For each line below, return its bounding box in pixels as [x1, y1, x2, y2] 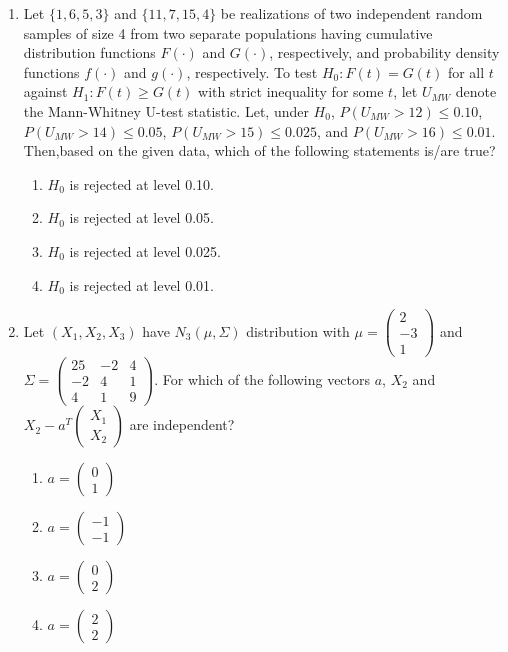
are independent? [129, 414, 235, 435]
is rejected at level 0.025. [69, 240, 221, 261]
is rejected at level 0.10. [69, 173, 214, 194]
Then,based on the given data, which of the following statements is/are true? [23, 140, 496, 161]
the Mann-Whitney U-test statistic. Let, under [23, 100, 309, 121]
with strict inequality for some [198, 81, 384, 102]
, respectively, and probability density [269, 42, 500, 63]
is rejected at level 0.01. [69, 274, 214, 295]
